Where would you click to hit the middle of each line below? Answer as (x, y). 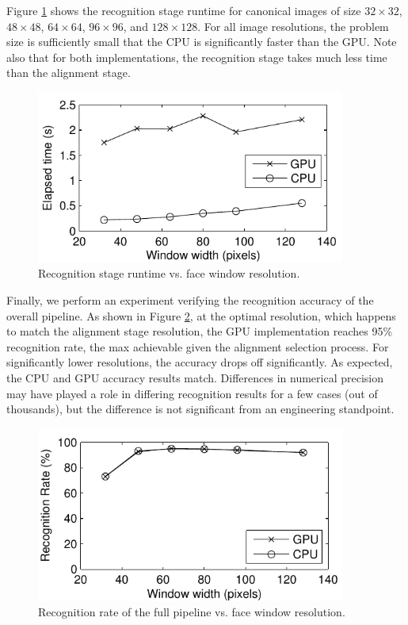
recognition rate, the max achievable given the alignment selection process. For (198, 346)
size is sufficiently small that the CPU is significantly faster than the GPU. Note (202, 42)
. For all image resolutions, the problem (293, 26)
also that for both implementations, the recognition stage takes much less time (197, 57)
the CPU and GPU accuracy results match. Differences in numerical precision (195, 378)
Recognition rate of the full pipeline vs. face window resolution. (192, 612)
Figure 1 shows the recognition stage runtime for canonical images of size (184, 10)
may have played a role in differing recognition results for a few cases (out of (192, 393)
